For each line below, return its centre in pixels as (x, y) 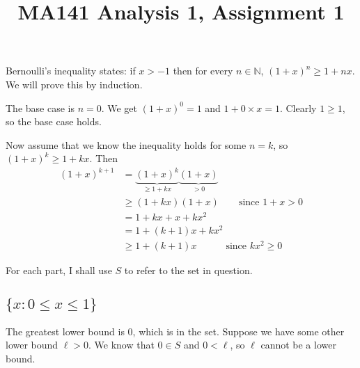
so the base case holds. (54, 121)
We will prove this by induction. (74, 84)
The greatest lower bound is (65, 331)
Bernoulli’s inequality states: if (71, 71)
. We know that (122, 345)
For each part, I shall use (59, 270)
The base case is (40, 107)
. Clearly (298, 107)
